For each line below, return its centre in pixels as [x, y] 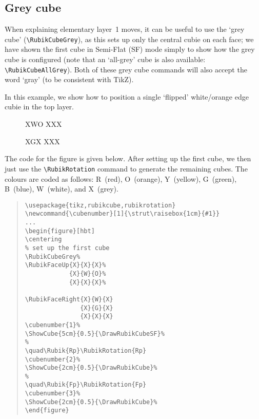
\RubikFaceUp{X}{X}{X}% [65, 265]
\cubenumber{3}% [53, 394]
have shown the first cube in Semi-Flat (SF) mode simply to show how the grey [130, 49]
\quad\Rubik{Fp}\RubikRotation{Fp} [86, 385]
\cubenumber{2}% [53, 359]
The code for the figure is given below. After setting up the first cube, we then [128, 158]
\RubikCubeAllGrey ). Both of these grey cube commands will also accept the [126, 69]
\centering [43, 240]
